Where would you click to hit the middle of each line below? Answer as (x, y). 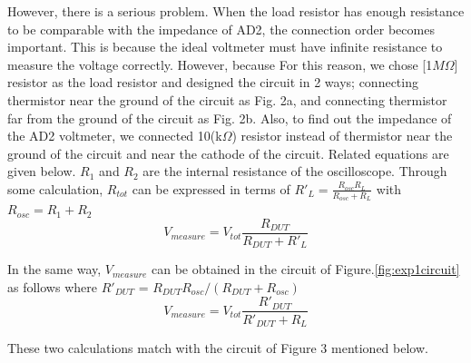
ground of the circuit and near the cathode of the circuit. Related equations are (228, 153)
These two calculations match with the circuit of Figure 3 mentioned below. (218, 347)
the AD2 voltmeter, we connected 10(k (115, 136)
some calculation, (55, 188)
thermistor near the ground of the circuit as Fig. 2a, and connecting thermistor (227, 99)
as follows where (52, 286)
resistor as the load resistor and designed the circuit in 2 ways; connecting (213, 82)
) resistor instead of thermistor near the (342, 136)
